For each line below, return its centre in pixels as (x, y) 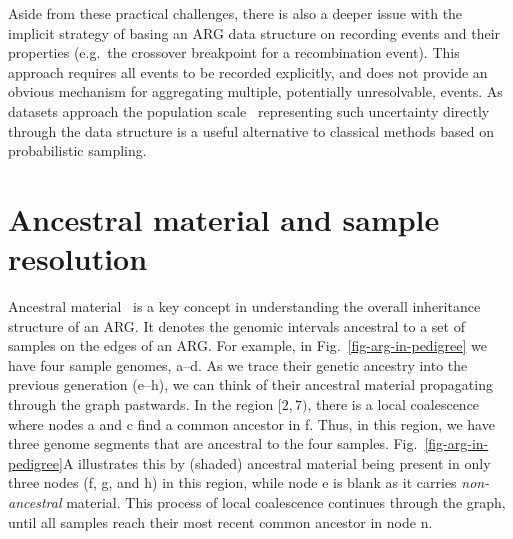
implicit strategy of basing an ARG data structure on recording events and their (254, 32)
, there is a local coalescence (393, 404)
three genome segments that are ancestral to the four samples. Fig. (213, 443)
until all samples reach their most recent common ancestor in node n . (220, 521)
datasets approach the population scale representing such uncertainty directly (249, 110)
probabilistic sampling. (77, 150)
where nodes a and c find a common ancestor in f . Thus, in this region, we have (251, 423)
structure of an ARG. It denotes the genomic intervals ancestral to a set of (236, 325)
